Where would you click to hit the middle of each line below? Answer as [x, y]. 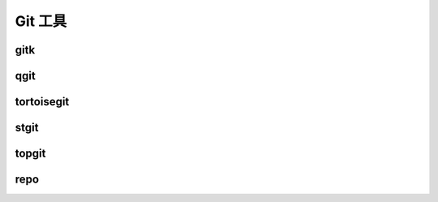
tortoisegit [42, 102]
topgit [30, 154]
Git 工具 [41, 21]
